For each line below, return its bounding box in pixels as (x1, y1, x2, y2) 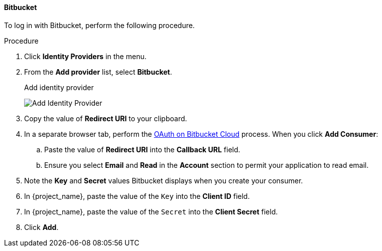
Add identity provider (24, 83, 94, 92)
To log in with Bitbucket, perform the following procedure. (4, 21, 195, 30)
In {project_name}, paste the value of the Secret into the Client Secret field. (24, 207, 278, 216)
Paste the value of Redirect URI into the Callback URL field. (44, 145, 240, 154)
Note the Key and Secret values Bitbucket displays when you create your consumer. (24, 176, 303, 185)
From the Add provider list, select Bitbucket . (24, 67, 172, 76)
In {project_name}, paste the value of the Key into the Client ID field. (24, 191, 250, 200)
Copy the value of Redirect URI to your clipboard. (24, 114, 187, 123)
